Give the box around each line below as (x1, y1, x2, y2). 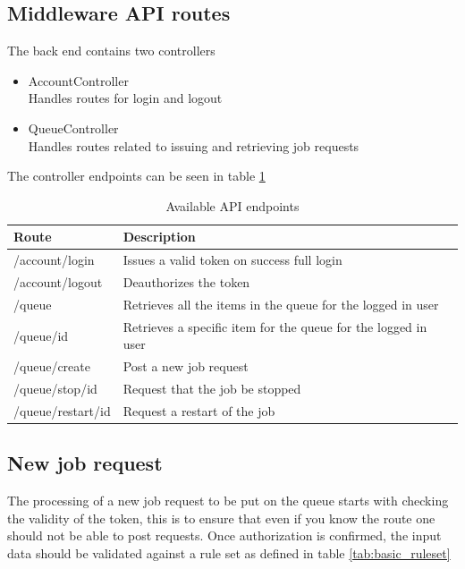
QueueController (28, 118, 119, 137)
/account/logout (13, 273, 103, 292)
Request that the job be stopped (123, 379, 301, 398)
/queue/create (13, 357, 90, 376)
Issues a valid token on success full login (123, 251, 342, 269)
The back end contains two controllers (7, 41, 216, 60)
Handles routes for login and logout (28, 89, 223, 107)
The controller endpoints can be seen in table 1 (7, 166, 266, 185)
